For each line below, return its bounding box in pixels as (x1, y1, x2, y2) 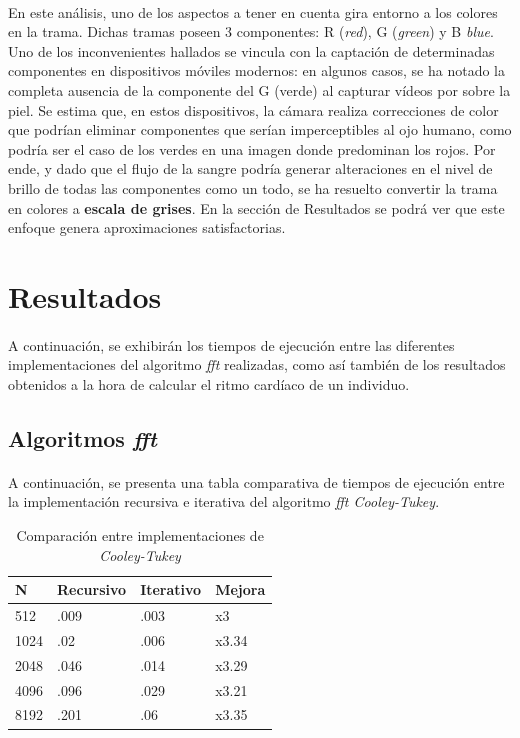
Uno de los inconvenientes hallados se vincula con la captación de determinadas (8, 40, 495, 61)
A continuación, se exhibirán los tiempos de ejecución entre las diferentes (8, 334, 455, 355)
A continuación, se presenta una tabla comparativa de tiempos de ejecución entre (8, 471, 505, 492)
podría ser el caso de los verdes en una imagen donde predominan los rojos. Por (8, 138, 496, 159)
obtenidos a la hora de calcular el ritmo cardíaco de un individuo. (8, 373, 410, 394)
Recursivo (57, 579, 127, 600)
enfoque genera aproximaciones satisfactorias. (8, 217, 286, 238)
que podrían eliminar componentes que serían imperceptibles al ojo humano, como (8, 119, 512, 140)
